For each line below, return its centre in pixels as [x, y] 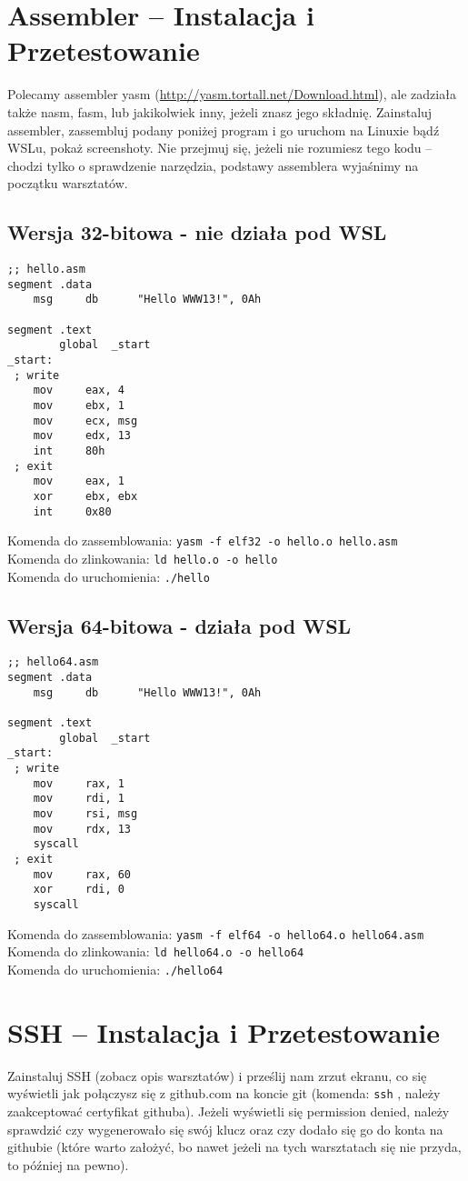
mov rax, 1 [79, 783]
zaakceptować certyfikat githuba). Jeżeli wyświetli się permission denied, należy [229, 1111]
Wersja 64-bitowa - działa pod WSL [179, 625]
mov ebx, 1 [79, 405]
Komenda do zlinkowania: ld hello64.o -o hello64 [156, 951]
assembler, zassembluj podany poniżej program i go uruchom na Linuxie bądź [224, 130]
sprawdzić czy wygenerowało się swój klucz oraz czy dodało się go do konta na [225, 1129]
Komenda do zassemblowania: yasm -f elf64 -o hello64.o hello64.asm [216, 933]
